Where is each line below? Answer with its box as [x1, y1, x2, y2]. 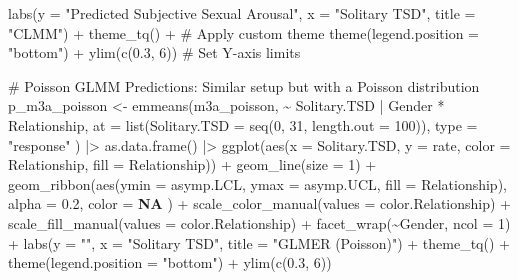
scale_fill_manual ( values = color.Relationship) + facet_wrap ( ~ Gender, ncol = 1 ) [8, 212, 511, 233]
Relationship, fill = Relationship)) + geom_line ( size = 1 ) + [8, 154, 377, 175]
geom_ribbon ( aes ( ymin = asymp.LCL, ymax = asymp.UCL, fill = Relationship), [8, 173, 507, 194]
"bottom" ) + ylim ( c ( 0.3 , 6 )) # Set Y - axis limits [8, 42, 301, 63]
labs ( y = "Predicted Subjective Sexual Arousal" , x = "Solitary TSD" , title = [8, 3, 476, 23]
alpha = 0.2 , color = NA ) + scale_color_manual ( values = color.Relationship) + [8, 193, 512, 214]
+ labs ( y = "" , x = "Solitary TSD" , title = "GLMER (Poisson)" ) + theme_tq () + [8, 232, 510, 253]
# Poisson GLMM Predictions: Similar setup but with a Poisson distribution [8, 75, 480, 96]
